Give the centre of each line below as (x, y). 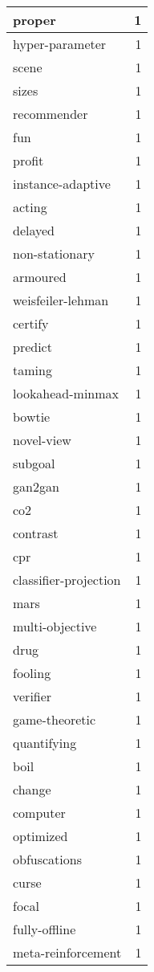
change (32, 789)
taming (32, 370)
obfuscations (47, 859)
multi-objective (55, 626)
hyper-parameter (60, 44)
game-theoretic (55, 719)
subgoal (34, 463)
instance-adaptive (62, 184)
